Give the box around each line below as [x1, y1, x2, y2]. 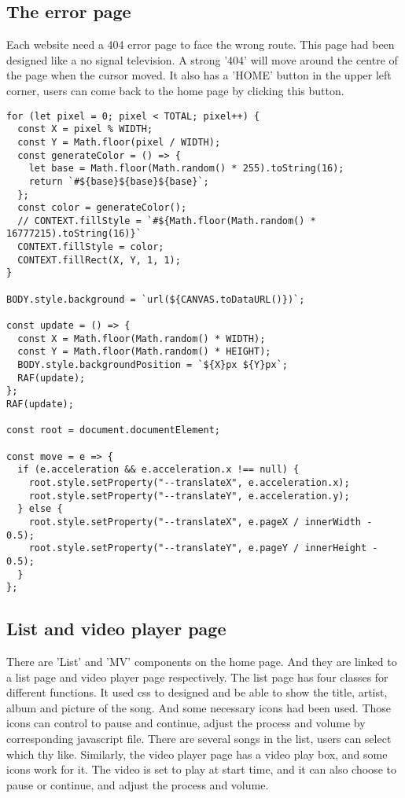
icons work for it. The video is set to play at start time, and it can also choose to [6, 761, 396, 778]
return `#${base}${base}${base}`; [28, 175, 209, 187]
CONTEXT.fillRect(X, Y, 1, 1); [17, 254, 181, 266]
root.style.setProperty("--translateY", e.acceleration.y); [28, 490, 350, 502]
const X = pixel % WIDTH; [17, 123, 153, 135]
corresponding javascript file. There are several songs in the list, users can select [6, 730, 392, 747]
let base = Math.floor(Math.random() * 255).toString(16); [28, 163, 344, 175]
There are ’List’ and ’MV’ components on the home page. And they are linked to [6, 653, 397, 670]
